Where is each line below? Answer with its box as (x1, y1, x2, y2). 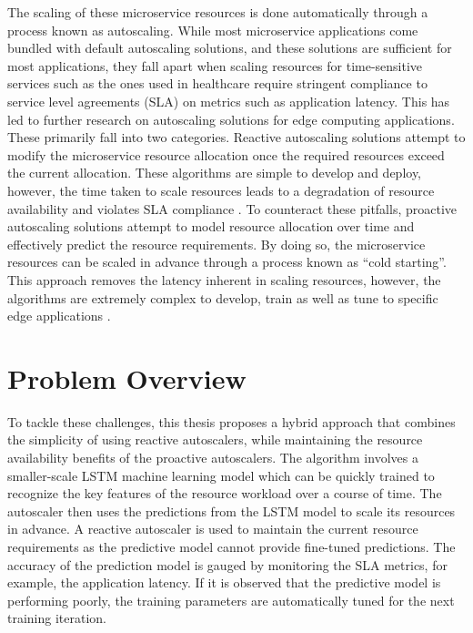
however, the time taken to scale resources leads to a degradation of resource (7, 180, 435, 199)
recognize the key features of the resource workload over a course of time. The (7, 484, 442, 503)
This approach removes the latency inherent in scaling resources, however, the (7, 270, 441, 289)
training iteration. (7, 608, 107, 628)
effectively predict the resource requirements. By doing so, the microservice (7, 234, 426, 253)
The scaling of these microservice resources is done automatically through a (7, 3, 428, 21)
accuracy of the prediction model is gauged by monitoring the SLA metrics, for (7, 555, 448, 574)
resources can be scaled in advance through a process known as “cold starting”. (7, 252, 447, 271)
